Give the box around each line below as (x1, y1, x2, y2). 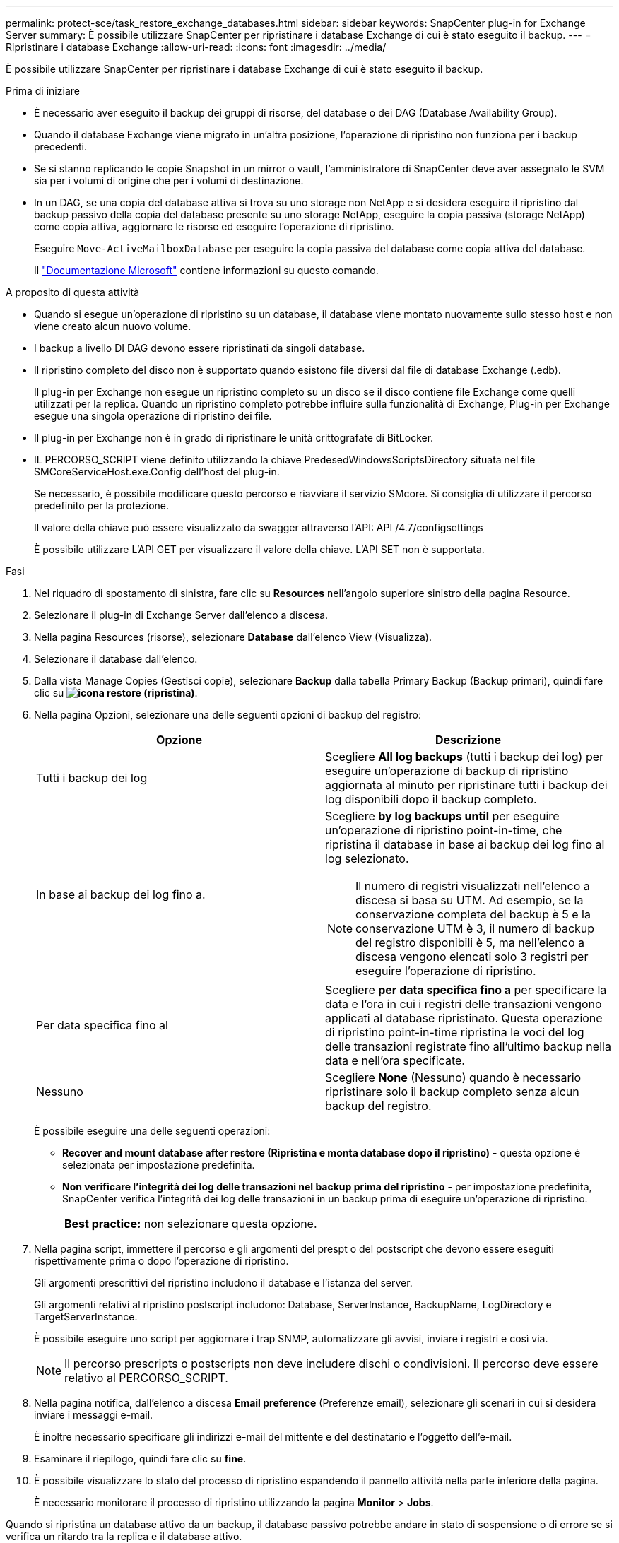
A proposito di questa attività (6, 286, 140, 298)
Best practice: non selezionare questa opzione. (64, 1217, 317, 1231)
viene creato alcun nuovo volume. (34, 320, 191, 332)
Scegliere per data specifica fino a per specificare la (325, 983, 607, 997)
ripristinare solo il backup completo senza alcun (325, 1084, 579, 1099)
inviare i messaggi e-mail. (34, 1409, 153, 1421)
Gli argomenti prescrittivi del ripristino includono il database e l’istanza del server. (34, 1277, 413, 1289)
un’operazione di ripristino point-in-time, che (325, 823, 562, 837)
